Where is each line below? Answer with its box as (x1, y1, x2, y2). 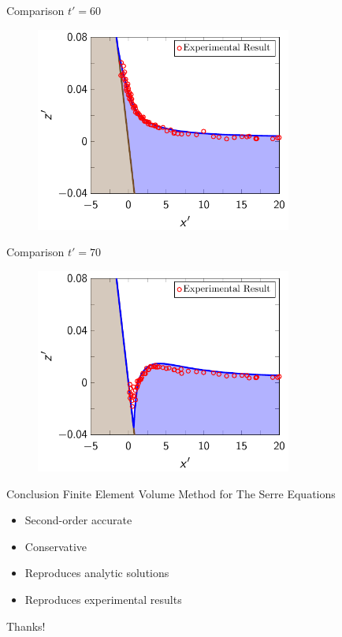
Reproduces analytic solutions (24, 564, 169, 581)
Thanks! (6, 617, 46, 634)
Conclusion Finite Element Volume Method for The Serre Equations (6, 485, 336, 501)
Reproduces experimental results (24, 591, 182, 608)
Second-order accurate (24, 512, 132, 528)
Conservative (24, 538, 87, 554)
